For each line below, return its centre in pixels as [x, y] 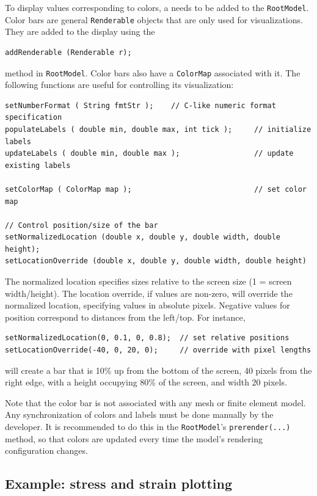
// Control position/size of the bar [82, 225]
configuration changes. [46, 450]
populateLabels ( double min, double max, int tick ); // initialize [158, 129]
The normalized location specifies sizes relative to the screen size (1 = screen [148, 281]
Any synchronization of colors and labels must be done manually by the [139, 414]
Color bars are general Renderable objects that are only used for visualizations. [154, 19]
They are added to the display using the [80, 31]
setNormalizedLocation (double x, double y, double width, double [143, 237]
